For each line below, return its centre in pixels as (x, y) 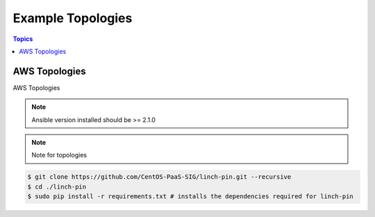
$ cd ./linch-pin (57, 186)
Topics (23, 39)
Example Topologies (73, 18)
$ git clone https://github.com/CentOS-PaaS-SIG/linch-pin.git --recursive (159, 177)
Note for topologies (59, 155)
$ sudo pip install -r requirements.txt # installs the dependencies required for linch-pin (190, 197)
